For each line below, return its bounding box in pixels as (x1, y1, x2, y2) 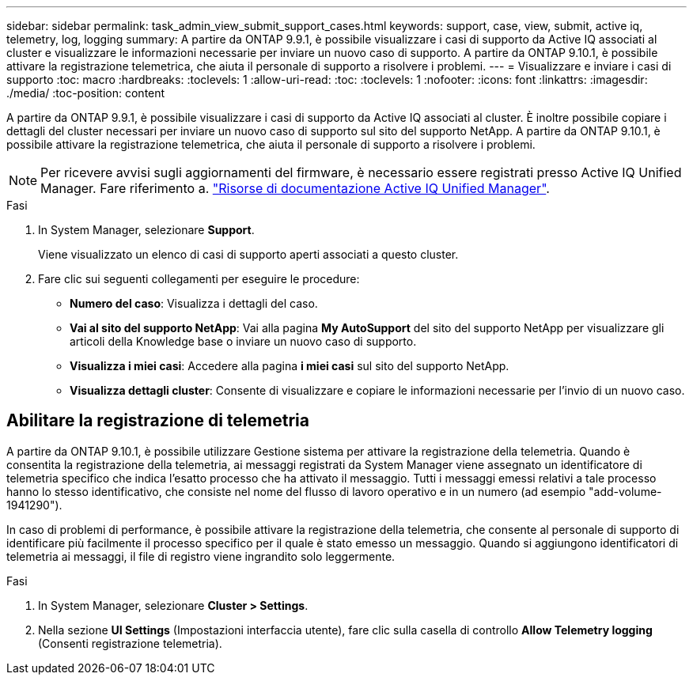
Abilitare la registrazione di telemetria (6, 410, 309, 431)
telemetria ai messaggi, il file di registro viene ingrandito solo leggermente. (6, 549, 396, 563)
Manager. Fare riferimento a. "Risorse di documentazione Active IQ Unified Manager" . (40, 180, 550, 196)
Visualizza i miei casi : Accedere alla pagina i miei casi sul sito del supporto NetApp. (70, 359, 509, 373)
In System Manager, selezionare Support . (38, 223, 255, 236)
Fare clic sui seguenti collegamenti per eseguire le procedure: (38, 272, 360, 286)
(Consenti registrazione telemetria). (38, 636, 222, 650)
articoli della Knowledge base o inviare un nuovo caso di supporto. (70, 335, 417, 348)
